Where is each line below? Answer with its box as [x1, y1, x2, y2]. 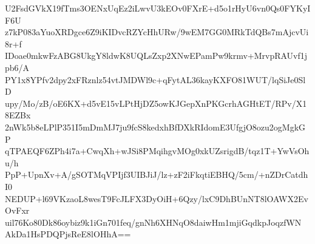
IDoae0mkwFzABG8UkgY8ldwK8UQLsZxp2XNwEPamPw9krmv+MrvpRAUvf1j [5, 49, 308, 62]
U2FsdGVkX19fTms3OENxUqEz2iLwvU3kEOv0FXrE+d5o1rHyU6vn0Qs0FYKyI [5, 2, 311, 14]
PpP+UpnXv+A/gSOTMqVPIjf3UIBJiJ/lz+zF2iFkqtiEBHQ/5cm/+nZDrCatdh [5, 168, 308, 181]
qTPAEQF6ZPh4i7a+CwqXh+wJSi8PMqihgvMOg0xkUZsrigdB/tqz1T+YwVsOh [5, 144, 310, 157]
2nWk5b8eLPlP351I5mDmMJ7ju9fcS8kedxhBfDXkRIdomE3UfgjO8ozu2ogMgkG [5, 120, 306, 133]
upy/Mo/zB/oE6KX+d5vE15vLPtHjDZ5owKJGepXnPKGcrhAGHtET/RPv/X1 [5, 97, 307, 109]
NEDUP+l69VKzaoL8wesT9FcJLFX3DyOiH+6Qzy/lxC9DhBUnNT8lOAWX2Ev [5, 192, 308, 205]
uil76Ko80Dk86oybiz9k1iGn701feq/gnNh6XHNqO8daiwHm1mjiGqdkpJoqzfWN [5, 215, 302, 228]
